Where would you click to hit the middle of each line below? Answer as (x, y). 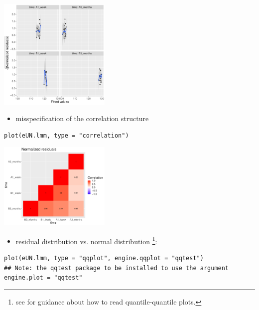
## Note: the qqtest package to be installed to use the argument (117, 268)
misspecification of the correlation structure (82, 118)
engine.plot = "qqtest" (43, 278)
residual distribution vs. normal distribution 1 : (86, 240)
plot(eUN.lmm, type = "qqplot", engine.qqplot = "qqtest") (104, 258)
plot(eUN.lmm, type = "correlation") (66, 135)
